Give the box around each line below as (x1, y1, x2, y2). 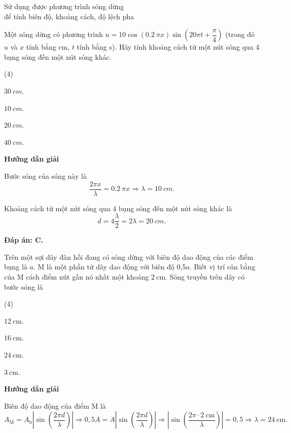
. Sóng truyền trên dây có (165, 271, 245, 282)
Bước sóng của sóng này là (4, 170, 87, 181)
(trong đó (225, 29, 255, 40)
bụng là (4, 261, 27, 272)
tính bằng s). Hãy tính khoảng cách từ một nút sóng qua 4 (77, 42, 260, 52)
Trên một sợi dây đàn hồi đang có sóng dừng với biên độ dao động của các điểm (4, 251, 253, 262)
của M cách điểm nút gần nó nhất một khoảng (4, 271, 149, 282)
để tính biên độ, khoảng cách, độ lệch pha (4, 11, 134, 21)
